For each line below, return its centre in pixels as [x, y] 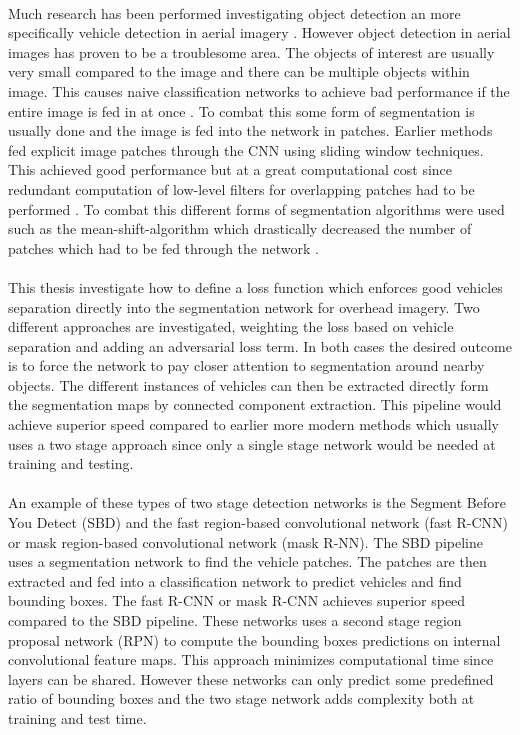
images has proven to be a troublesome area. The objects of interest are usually [251, 51]
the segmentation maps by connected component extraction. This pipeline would [255, 404]
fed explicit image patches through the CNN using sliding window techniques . [246, 149]
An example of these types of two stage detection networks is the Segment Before [257, 502]
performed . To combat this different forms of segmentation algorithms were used [256, 208]
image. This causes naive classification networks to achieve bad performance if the [259, 90]
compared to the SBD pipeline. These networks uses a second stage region [235, 620]
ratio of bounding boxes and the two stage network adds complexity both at [241, 698]
